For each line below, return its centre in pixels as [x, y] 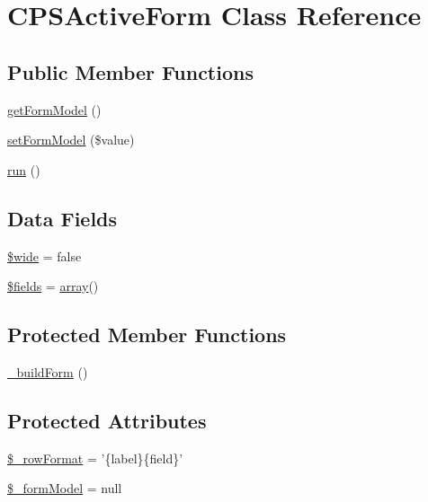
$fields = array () [53, 286]
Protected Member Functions [147, 335]
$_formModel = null [65, 488]
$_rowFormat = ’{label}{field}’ [95, 458]
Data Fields [62, 218]
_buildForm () [48, 371]
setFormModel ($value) [71, 140]
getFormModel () [54, 109]
